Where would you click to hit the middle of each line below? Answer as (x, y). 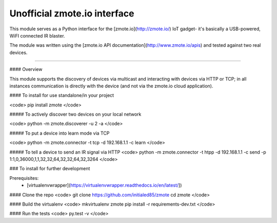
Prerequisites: (24, 178)
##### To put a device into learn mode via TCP (60, 133)
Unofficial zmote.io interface (72, 13)
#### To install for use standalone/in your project (62, 96)
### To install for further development (50, 169)
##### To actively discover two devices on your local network (75, 114)
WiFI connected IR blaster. (37, 35)
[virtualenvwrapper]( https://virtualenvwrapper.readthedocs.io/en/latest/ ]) (104, 185)
